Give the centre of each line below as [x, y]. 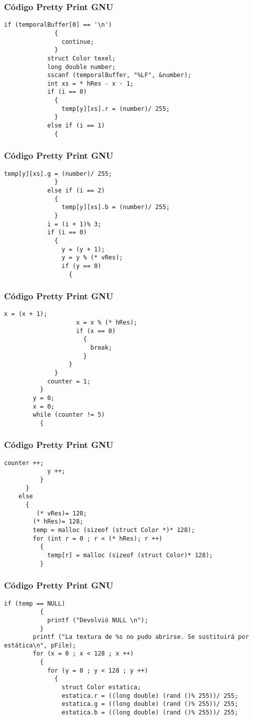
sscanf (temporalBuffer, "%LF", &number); [119, 75]
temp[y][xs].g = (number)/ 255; [58, 174]
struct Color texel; [81, 58]
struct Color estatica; [101, 688]
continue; [78, 42]
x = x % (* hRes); [107, 323]
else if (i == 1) [76, 126]
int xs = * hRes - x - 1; [90, 83]
